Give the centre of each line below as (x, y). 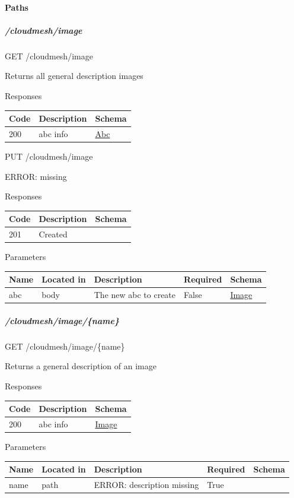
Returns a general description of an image (81, 366)
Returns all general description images (74, 76)
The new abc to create (135, 295)
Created (53, 234)
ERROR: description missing (146, 484)
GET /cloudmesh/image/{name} (65, 346)
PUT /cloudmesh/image (49, 156)
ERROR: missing (36, 176)
